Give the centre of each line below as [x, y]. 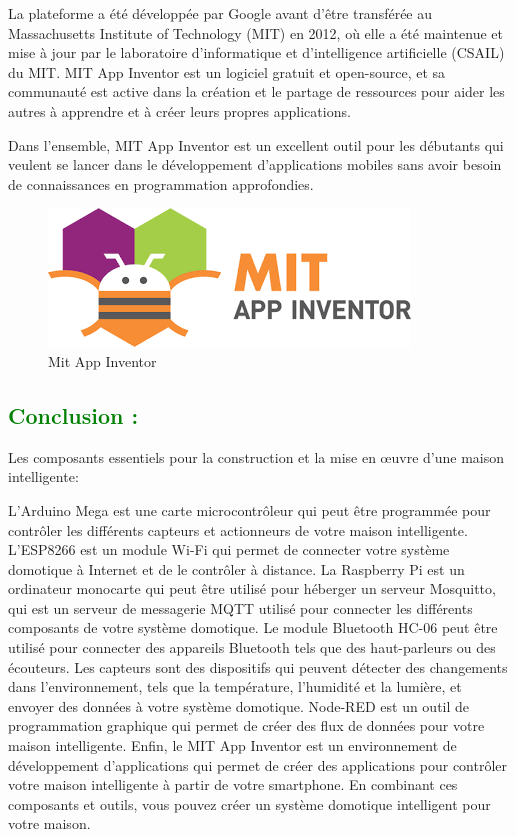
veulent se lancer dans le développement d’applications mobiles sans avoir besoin [255, 164]
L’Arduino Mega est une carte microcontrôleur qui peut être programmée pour [249, 509]
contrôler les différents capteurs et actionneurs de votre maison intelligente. [238, 529]
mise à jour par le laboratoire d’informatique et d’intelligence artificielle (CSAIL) [256, 52]
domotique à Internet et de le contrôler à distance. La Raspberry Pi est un [236, 568]
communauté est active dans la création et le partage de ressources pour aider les [256, 91]
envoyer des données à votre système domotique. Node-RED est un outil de [239, 705]
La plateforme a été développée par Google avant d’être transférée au [220, 13]
